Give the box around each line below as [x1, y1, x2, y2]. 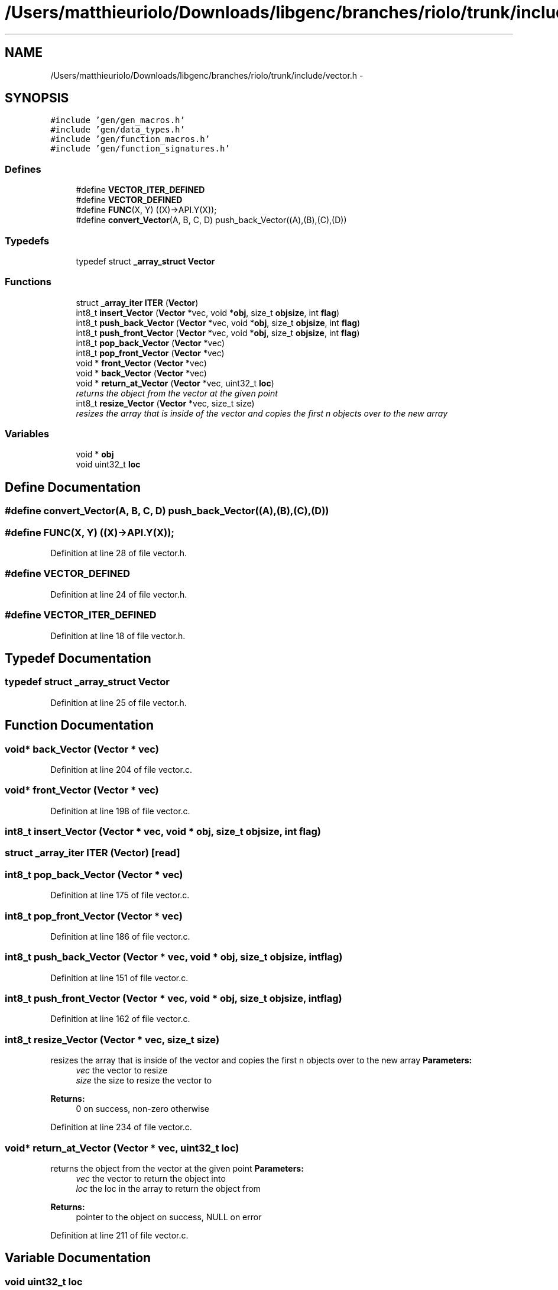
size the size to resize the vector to [76, 1075, 212, 1086]
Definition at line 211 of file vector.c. [50, 1230, 189, 1240]
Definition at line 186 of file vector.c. [50, 931, 190, 941]
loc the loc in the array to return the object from [76, 1183, 261, 1194]
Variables [5, 428, 50, 440]
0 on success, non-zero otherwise [76, 1104, 209, 1114]
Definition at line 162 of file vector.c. [50, 1014, 190, 1024]
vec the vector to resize [76, 1065, 168, 1076]
